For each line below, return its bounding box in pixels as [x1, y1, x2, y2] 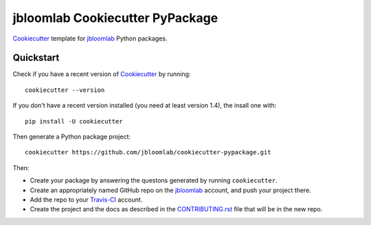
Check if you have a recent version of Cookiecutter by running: [12, 70, 191, 78]
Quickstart [12, 52, 60, 64]
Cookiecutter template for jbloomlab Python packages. [12, 34, 168, 43]
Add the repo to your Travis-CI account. [30, 196, 143, 204]
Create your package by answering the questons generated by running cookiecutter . [30, 176, 278, 185]
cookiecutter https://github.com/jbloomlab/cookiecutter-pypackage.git [25, 148, 271, 156]
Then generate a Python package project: [12, 132, 131, 141]
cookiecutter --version [25, 86, 105, 94]
